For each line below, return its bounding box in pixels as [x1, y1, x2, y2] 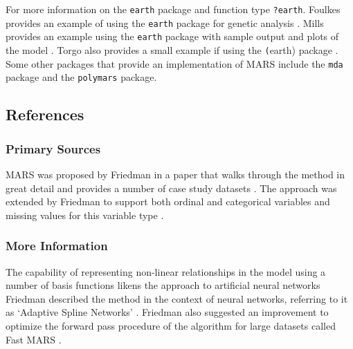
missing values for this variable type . [6, 207, 164, 222]
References [6, 104, 84, 125]
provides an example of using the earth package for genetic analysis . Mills [6, 15, 324, 30]
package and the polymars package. [6, 70, 157, 84]
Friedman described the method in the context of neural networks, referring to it [6, 291, 348, 305]
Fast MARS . [6, 332, 62, 346]
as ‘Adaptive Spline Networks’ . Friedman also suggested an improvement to [6, 305, 329, 319]
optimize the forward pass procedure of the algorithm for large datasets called [6, 318, 336, 332]
